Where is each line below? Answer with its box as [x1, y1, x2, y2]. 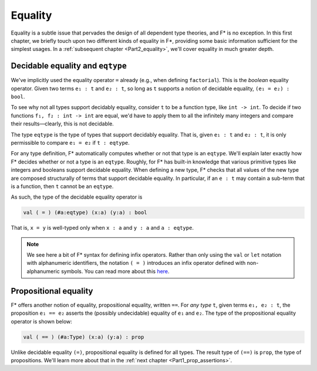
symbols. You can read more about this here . [60, 267, 170, 275]
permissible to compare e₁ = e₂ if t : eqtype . [11, 139, 130, 146]
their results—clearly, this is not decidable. [11, 120, 114, 127]
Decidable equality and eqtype [11, 61, 127, 71]
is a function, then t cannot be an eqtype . [11, 182, 114, 190]
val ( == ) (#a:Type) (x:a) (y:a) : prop [23, 333, 144, 340]
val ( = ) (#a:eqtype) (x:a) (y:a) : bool [23, 209, 147, 216]
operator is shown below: [11, 318, 73, 325]
